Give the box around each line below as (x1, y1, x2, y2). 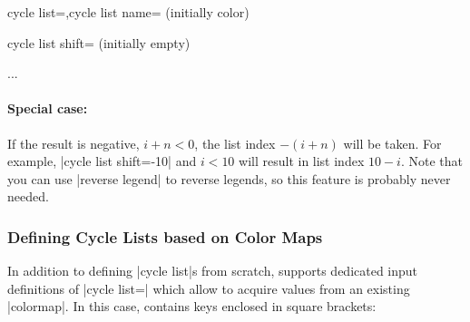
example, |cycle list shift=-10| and (7, 151, 197, 171)
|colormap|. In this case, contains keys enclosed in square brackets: (7, 297, 377, 316)
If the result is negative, (7, 133, 140, 152)
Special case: (7, 99, 88, 118)
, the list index (194, 133, 276, 152)
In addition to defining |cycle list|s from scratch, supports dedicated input (7, 261, 418, 280)
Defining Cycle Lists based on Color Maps (7, 225, 323, 248)
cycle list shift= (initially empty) (7, 33, 191, 52)
